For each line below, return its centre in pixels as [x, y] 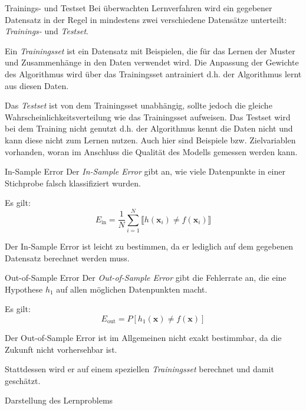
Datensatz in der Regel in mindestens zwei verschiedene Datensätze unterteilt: [146, 19]
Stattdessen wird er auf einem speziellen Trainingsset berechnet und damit [139, 369]
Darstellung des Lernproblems [59, 400]
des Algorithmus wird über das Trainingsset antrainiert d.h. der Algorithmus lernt [153, 73]
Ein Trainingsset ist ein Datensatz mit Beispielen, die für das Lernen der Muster [150, 50]
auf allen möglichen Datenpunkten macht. [132, 289]
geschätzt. [23, 380]
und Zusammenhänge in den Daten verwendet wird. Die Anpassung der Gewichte [152, 62]
